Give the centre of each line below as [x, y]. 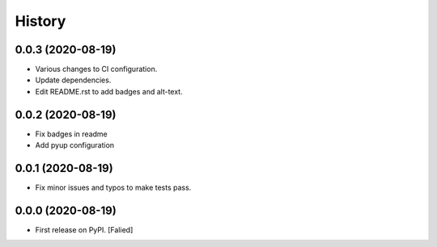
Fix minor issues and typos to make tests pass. [113, 188]
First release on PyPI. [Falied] [84, 229]
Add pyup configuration [75, 145]
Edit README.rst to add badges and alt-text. [109, 91]
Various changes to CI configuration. [96, 69]
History [40, 21]
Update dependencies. [73, 80]
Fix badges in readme [72, 134]
